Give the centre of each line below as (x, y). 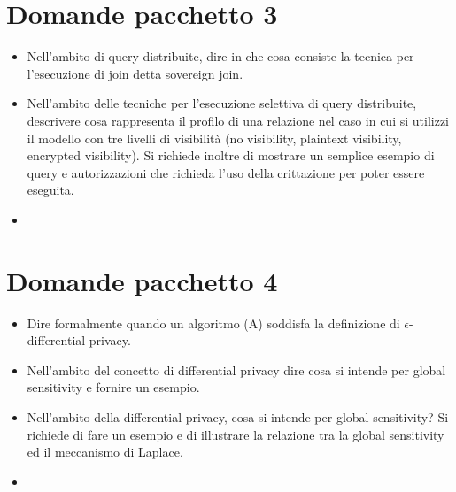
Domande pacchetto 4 (142, 280)
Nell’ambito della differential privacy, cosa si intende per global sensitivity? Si (238, 416)
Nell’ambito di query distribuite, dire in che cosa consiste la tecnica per (220, 56)
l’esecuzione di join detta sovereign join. (135, 73)
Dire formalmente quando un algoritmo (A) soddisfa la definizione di (213, 323)
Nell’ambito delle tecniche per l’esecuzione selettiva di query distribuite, (222, 103)
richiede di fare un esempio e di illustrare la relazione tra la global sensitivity (236, 434)
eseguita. (50, 190)
